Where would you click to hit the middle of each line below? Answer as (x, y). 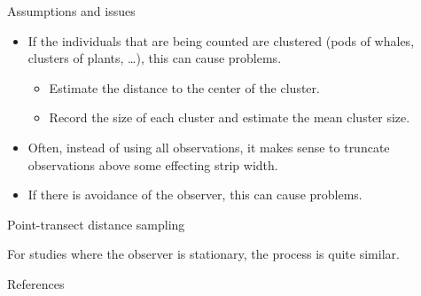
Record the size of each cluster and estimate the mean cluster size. (230, 117)
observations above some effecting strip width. (153, 164)
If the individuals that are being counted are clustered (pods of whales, (221, 40)
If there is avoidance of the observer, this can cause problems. (195, 195)
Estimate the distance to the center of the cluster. (184, 87)
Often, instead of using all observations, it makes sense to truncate (209, 147)
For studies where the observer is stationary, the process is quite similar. (203, 254)
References (36, 283)
